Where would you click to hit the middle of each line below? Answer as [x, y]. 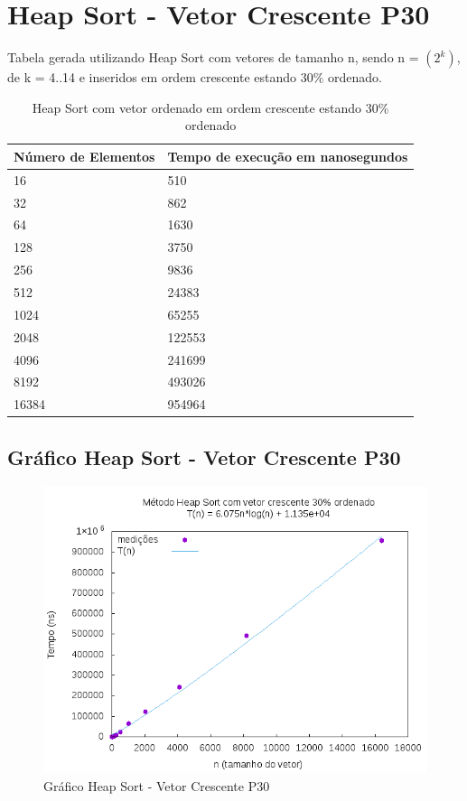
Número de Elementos [84, 156]
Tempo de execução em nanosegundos [288, 156]
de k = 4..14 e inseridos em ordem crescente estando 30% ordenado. [195, 77]
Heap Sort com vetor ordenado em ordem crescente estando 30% [210, 107]
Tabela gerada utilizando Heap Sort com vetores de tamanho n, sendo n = [213, 57]
